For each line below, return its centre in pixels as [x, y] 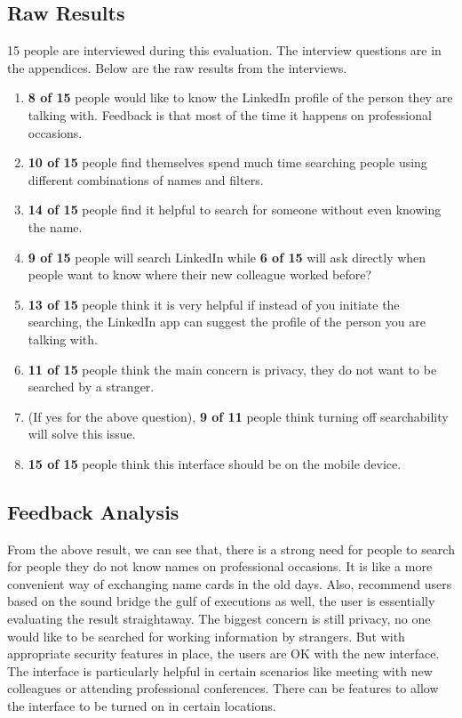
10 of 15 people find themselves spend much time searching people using [227, 162]
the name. [55, 226]
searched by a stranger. [91, 387]
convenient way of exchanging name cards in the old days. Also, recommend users [230, 583]
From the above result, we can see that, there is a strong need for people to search [231, 549]
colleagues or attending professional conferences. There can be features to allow [223, 688]
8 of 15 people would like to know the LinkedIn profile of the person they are [240, 97]
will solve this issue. [82, 434]
